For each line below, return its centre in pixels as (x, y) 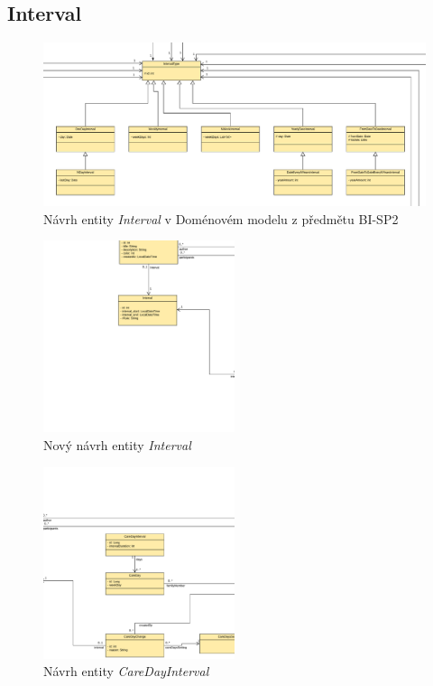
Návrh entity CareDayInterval (126, 671)
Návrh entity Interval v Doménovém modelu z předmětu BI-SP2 (221, 218)
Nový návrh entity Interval (117, 444)
